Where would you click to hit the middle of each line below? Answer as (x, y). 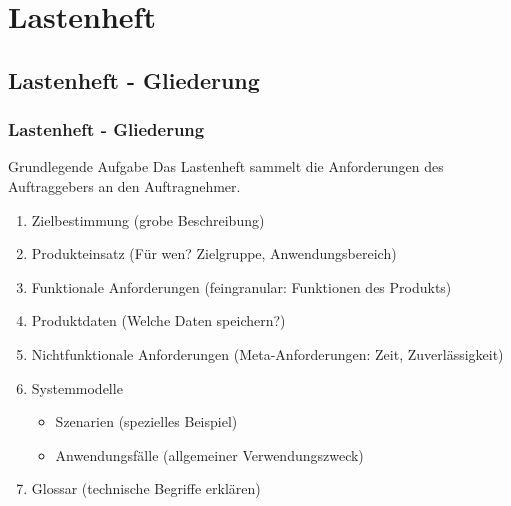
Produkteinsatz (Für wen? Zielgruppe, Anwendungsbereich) (214, 253)
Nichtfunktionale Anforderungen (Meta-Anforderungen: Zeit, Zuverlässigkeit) (267, 353)
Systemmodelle (77, 387)
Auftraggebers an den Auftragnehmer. (124, 185)
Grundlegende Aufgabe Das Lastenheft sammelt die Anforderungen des (226, 166)
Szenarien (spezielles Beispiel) (146, 421)
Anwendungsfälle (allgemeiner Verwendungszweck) (209, 454)
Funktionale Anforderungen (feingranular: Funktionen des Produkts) (241, 286)
